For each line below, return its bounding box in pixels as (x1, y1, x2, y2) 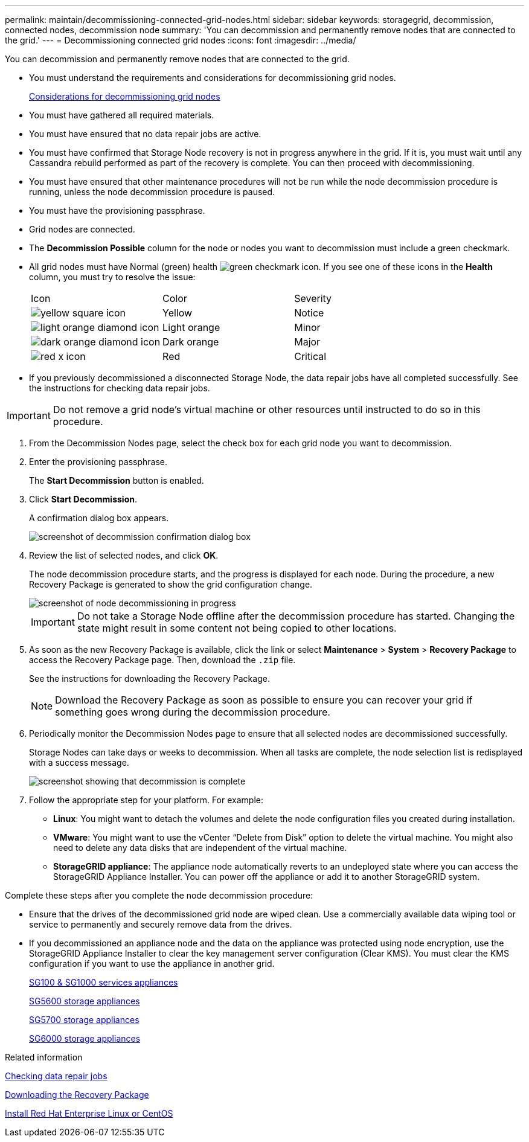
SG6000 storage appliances (29, 1033, 141, 1044)
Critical (294, 350, 327, 362)
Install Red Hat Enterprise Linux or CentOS (5, 1108, 173, 1118)
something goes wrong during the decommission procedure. (55, 706, 330, 718)
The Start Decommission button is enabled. (29, 475, 204, 486)
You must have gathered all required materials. (29, 110, 214, 120)
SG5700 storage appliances (29, 1015, 139, 1025)
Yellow (162, 307, 193, 319)
